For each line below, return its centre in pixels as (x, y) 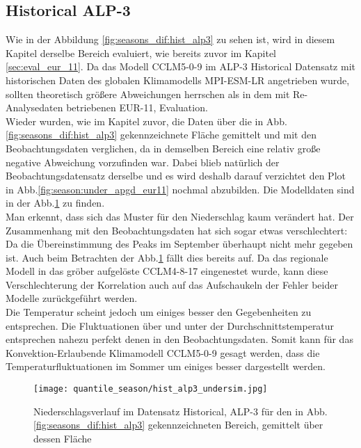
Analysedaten (34, 107)
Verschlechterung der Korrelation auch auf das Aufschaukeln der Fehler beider (172, 284)
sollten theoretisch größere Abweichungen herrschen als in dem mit (148, 94)
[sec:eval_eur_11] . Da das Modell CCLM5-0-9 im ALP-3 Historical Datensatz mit (180, 66)
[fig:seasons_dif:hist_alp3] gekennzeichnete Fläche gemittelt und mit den (161, 135)
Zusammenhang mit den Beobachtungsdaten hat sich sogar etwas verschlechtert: (177, 230)
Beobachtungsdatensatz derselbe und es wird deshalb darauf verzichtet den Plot (176, 176)
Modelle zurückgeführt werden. (72, 298)
